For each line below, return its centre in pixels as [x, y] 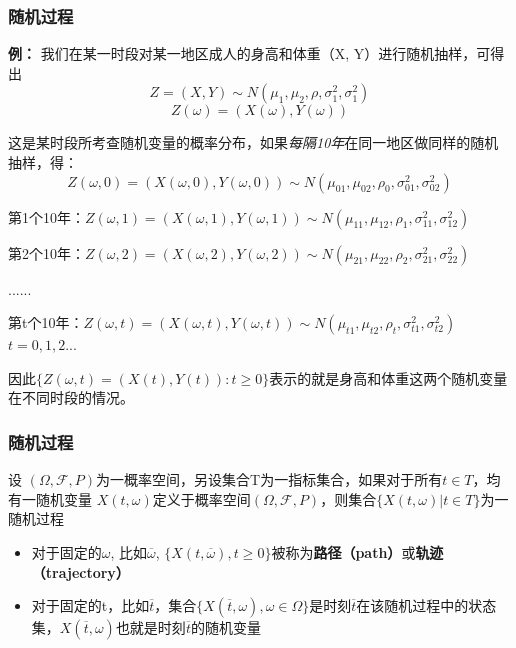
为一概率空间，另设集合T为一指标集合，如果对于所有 [269, 479]
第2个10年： [46, 252]
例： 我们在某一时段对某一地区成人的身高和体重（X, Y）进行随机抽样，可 [249, 53]
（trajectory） [80, 571]
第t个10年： [46, 322]
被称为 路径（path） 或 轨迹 [357, 551]
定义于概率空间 [201, 498]
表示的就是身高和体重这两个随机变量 [388, 377]
